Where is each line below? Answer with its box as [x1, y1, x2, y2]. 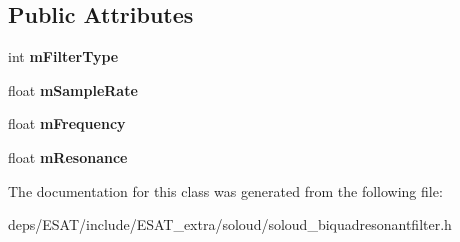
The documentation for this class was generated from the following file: [8, 180, 443, 201]
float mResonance [8, 146, 128, 167]
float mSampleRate [8, 79, 138, 100]
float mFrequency [8, 113, 126, 134]
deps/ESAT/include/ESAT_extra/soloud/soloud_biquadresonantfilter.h [8, 214, 452, 235]
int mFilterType [8, 46, 119, 67]
